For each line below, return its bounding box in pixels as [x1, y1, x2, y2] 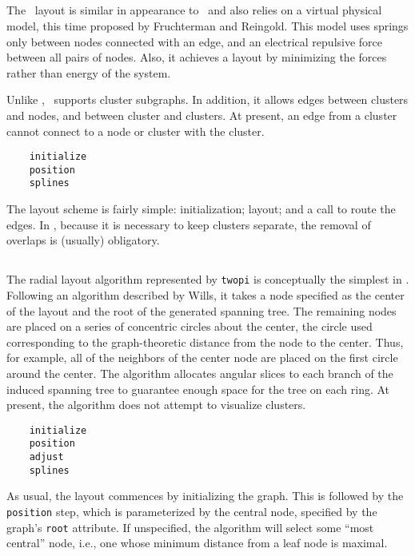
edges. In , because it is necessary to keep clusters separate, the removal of [6, 216, 371, 232]
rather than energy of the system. [6, 64, 171, 81]
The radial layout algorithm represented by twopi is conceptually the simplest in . [6, 271, 409, 288]
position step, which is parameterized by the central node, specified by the [6, 502, 377, 519]
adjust [29, 451, 64, 463]
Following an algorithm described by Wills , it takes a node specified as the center [6, 286, 405, 303]
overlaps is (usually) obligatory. [6, 232, 160, 248]
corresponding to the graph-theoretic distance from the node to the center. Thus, [6, 333, 404, 350]
